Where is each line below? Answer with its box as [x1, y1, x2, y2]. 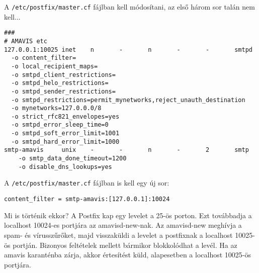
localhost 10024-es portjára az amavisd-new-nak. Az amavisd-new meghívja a [4, 220, 242, 230]
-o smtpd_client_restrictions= [11, 71, 116, 78]
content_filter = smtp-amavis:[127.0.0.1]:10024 [4, 196, 170, 203]
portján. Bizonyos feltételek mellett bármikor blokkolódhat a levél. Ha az [13, 239, 237, 250]
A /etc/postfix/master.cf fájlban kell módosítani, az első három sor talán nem [4, 2, 255, 12]
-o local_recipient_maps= [11, 62, 98, 70]
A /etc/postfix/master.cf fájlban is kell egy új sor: [4, 177, 169, 188]
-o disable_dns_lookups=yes [18, 163, 112, 170]
